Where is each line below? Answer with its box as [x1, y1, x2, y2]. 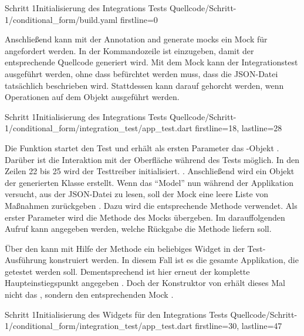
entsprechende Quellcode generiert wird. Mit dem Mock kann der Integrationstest [5, 56, 298, 68]
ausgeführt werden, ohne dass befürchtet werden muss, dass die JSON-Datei [5, 67, 278, 79]
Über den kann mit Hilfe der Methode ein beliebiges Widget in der [5, 242, 245, 254]
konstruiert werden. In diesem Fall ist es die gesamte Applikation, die [49, 254, 299, 266]
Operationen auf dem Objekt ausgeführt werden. [5, 91, 180, 103]
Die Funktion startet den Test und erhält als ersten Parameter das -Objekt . [5, 141, 279, 154]
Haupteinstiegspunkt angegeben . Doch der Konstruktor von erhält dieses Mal [5, 277, 285, 289]
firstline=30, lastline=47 [195, 320, 282, 332]
